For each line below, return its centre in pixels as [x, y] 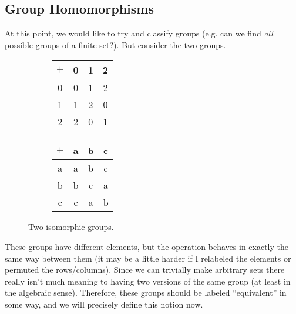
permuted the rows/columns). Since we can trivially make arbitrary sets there [145, 270]
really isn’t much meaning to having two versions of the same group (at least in [148, 281]
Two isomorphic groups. [71, 227]
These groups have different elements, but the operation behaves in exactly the [147, 246]
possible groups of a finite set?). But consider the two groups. [115, 44]
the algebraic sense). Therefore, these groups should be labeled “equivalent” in [146, 293]
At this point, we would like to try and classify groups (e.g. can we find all [139, 33]
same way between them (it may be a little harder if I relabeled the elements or [148, 258]
